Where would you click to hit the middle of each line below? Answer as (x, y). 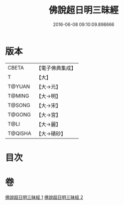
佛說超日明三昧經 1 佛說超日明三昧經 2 (44, 197)
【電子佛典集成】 (56, 68)
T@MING (18, 95)
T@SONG (19, 105)
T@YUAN (19, 86)
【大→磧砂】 (51, 133)
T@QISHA (19, 133)
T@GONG (19, 114)
